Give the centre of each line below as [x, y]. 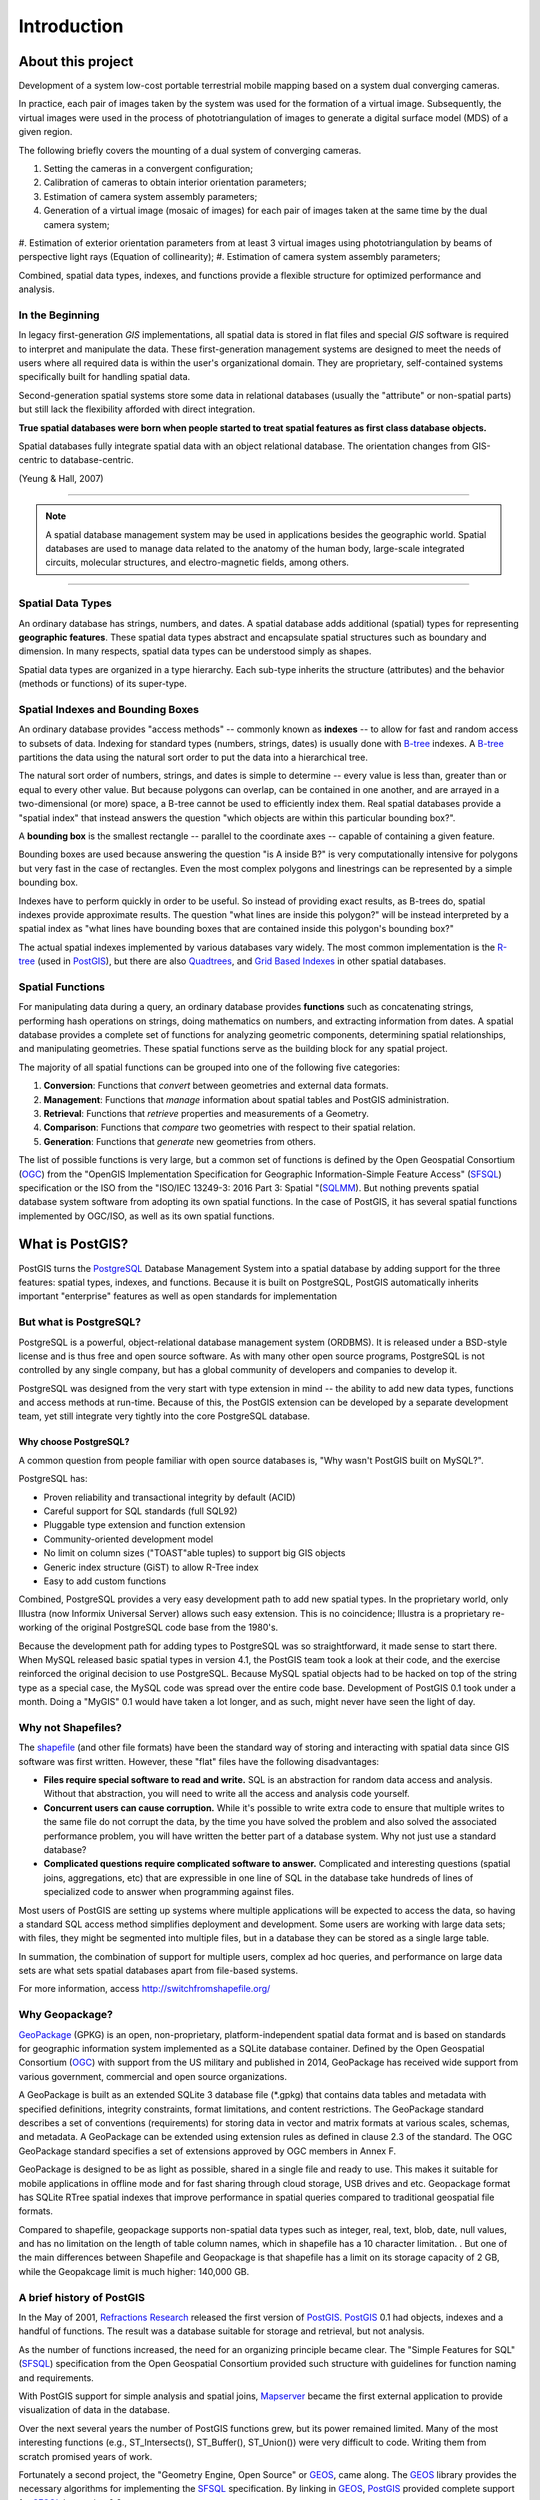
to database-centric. [91, 460]
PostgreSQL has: [53, 1479]
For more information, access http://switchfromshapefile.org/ [144, 1989]
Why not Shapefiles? [70, 1727]
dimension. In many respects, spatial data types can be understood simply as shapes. [195, 651]
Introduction [71, 26]
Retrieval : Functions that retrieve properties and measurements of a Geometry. [206, 1113]
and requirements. [56, 2377]
